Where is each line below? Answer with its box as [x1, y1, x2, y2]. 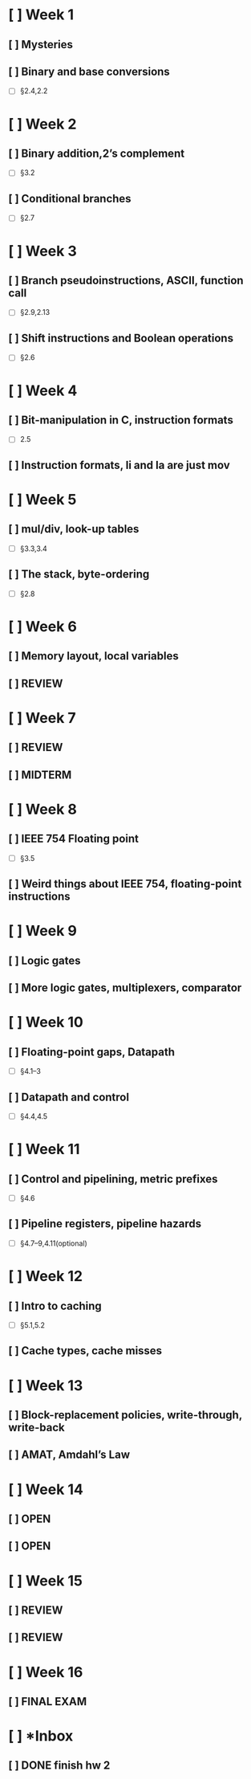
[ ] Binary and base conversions [8, 64, 170, 78]
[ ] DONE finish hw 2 [8, 1759, 111, 1773]
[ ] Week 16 [8, 1663, 83, 1681]
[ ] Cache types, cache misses [8, 1344, 163, 1358]
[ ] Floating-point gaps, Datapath [8, 1045, 175, 1059]
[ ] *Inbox [8, 1727, 74, 1745]
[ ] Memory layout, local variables [8, 649, 179, 663]
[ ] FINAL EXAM [8, 1695, 87, 1708]
